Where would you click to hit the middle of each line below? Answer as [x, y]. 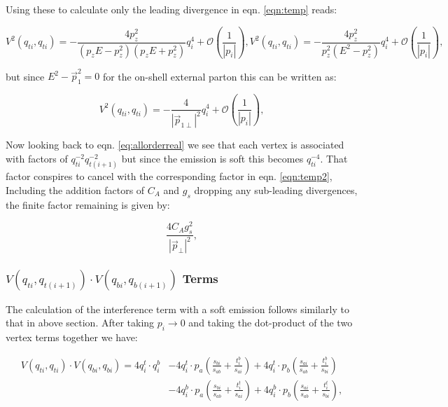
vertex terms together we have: [72, 337]
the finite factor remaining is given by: [88, 204]
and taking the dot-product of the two [271, 323]
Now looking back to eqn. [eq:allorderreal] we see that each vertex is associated [175, 145]
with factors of [37, 159]
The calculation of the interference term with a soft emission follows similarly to [177, 309]
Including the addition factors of [75, 189]
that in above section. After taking [80, 323]
